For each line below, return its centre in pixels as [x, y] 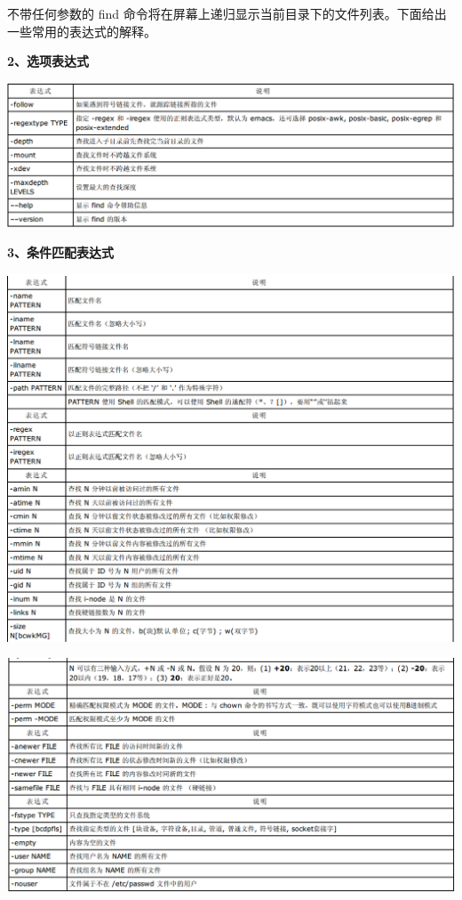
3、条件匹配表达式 [61, 252]
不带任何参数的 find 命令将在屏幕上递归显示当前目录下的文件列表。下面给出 [227, 13]
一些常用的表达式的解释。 [82, 31]
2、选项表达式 [48, 61]
